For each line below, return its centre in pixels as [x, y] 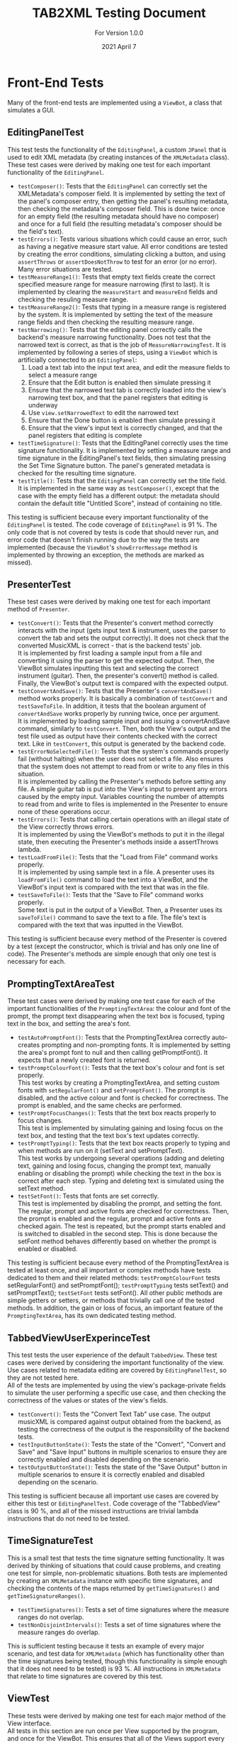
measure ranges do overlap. [59, 1632]
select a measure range [63, 375]
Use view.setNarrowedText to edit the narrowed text [103, 412]
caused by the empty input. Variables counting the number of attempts [121, 797]
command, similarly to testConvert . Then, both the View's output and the [124, 729]
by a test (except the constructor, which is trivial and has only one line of [113, 946]
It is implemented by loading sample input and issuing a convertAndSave [124, 721]
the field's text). [40, 231]
